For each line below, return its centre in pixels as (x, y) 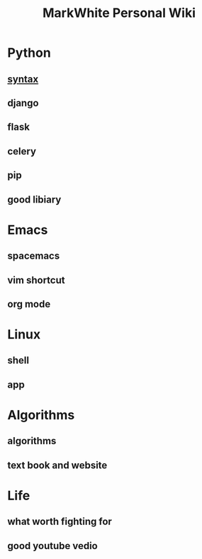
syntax (23, 79)
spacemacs (34, 256)
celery (22, 151)
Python (29, 53)
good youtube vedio (52, 546)
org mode (29, 304)
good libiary (34, 199)
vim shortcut (36, 280)
